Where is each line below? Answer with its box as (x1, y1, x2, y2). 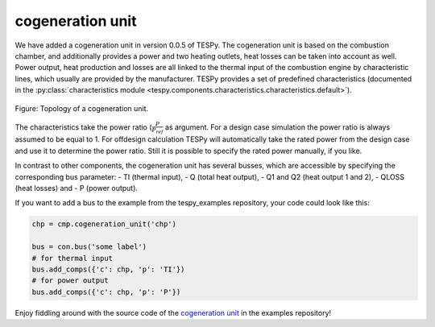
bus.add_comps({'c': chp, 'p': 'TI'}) (31, 264, 185, 274)
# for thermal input (31, 254, 113, 263)
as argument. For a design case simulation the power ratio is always (165, 122, 391, 132)
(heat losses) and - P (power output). (14, 184, 139, 193)
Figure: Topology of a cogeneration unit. (14, 103, 149, 113)
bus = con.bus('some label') (31, 242, 147, 251)
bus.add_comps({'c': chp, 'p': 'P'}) (31, 287, 181, 296)
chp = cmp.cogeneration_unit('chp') (31, 220, 177, 229)
